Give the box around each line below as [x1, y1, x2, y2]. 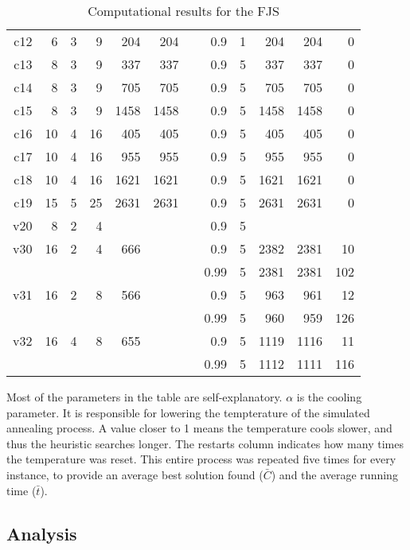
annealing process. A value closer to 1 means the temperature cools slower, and [6, 420, 392, 436]
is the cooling [296, 389, 362, 405]
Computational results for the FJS [88, 2, 279, 20]
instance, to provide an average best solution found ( [6, 466, 264, 482]
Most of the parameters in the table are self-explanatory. [6, 389, 283, 405]
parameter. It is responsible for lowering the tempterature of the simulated [6, 404, 370, 420]
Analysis [6, 521, 77, 545]
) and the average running [271, 466, 398, 482]
